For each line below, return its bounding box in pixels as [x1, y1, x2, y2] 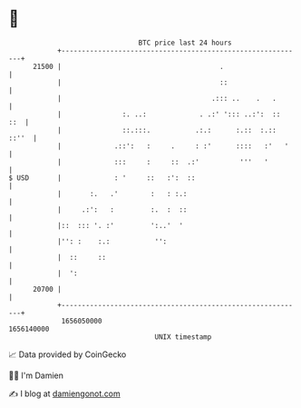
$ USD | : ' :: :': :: [8, 173, 196, 183]
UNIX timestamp [154, 332, 212, 342]
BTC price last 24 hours [138, 38, 232, 47]
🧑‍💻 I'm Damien [8, 370, 64, 381]
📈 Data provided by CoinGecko [8, 349, 127, 360]
